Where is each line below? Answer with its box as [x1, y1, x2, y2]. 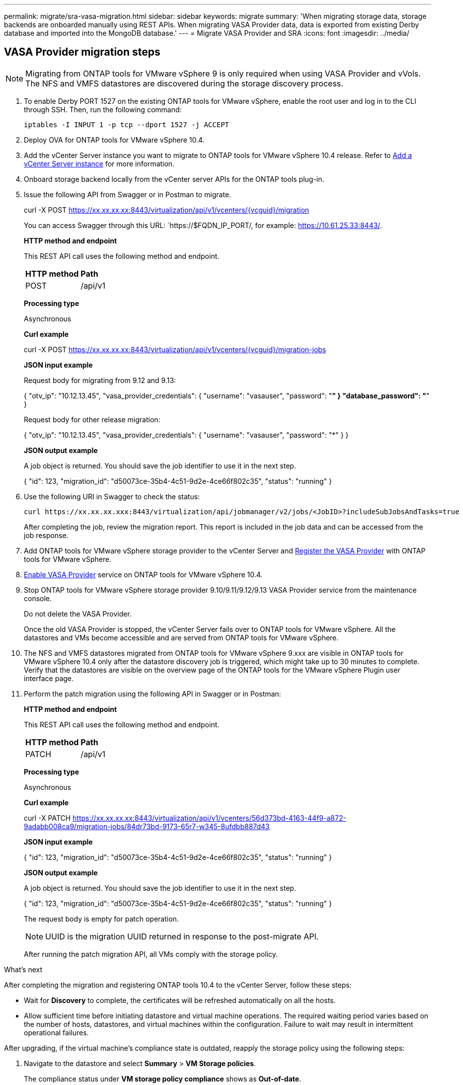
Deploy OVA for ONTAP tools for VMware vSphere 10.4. [24, 135, 205, 144]
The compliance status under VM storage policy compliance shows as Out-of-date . [24, 1074, 302, 1083]
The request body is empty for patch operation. [24, 914, 179, 923]
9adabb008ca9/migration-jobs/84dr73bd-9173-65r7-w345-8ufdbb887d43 [24, 822, 270, 831]
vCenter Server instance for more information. [24, 159, 175, 168]
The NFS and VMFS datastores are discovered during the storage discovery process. [25, 78, 343, 88]
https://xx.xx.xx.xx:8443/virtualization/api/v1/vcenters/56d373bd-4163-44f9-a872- [73, 813, 346, 822]
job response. [24, 531, 69, 540]
